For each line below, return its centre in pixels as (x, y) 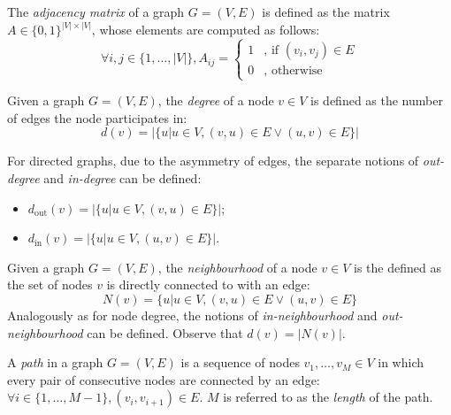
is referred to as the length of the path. (328, 397)
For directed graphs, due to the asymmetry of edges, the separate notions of (213, 161)
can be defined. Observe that (165, 332)
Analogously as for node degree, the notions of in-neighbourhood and (192, 315)
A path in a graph (55, 362)
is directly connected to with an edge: (208, 284)
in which (401, 362)
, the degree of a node (216, 100)
